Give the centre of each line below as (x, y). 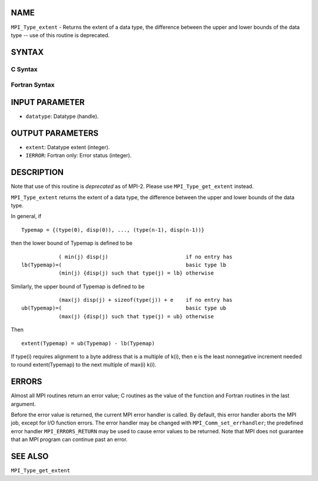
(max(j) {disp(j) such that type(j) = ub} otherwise (136, 316)
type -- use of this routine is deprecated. (60, 35)
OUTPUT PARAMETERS (55, 133)
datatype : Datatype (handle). (62, 116)
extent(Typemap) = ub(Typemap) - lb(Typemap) (88, 343)
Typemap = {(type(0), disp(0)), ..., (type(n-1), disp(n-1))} (113, 230)
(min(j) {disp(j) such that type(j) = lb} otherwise (136, 273)
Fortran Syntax (33, 85)
